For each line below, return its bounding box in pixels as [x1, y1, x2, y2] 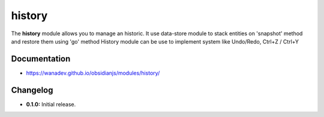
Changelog [11, 85, 53, 95]
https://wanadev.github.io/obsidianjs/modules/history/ [26, 69, 160, 76]
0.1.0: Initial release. [26, 100, 76, 107]
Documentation [11, 54, 71, 64]
